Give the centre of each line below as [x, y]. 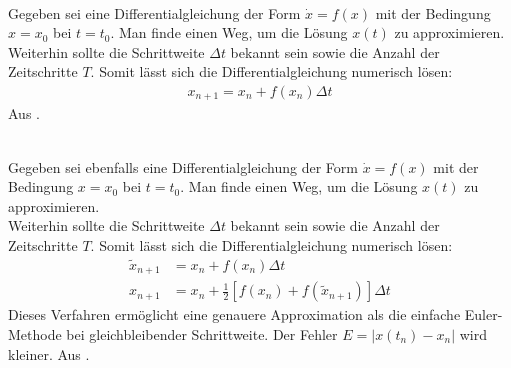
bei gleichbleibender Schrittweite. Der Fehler [202, 333]
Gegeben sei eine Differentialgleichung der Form [154, 12]
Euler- [483, 314]
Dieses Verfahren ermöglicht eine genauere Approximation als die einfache [234, 314]
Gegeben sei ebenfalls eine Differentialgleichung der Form [183, 166]
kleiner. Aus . [49, 353]
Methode [35, 333]
